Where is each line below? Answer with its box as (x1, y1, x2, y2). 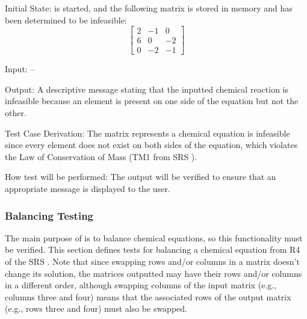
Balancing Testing (5, 208, 94, 223)
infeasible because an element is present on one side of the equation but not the (5, 94, 299, 107)
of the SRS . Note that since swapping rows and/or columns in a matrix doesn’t (5, 255, 300, 268)
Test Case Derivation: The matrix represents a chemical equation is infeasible (5, 126, 290, 139)
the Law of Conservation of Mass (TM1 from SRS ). (5, 150, 197, 163)
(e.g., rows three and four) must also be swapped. (5, 302, 187, 315)
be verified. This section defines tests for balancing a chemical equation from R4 (5, 243, 300, 256)
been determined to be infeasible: (5, 13, 127, 26)
